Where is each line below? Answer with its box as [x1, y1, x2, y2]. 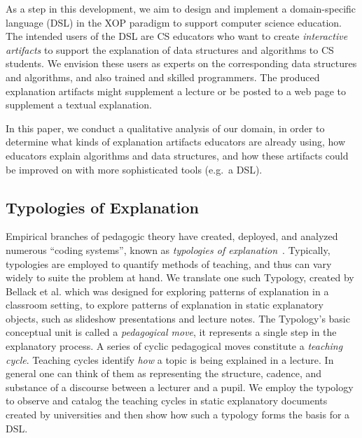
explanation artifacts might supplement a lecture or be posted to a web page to [6, 83, 347, 98]
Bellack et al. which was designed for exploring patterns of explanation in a [6, 283, 329, 298]
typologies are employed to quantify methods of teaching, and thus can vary [6, 256, 332, 271]
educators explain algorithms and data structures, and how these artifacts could [6, 148, 349, 162]
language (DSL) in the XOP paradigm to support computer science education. [6, 15, 342, 29]
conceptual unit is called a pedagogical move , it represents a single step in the [6, 325, 337, 339]
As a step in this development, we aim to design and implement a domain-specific [6, 1, 356, 15]
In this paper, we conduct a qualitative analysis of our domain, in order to [6, 120, 325, 135]
